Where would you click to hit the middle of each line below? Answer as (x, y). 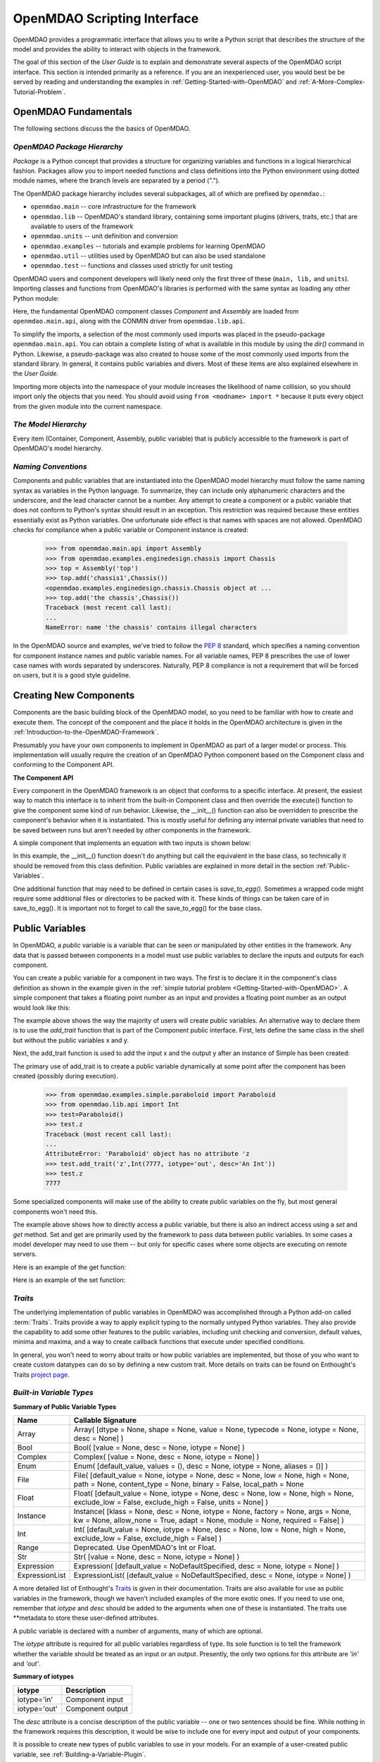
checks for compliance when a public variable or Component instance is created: (131, 530)
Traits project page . (41, 1374)
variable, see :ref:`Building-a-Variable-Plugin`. (80, 1754)
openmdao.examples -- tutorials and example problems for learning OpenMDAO (148, 246)
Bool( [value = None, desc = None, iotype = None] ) (159, 1448)
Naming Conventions (50, 467)
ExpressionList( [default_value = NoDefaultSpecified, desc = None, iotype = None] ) (212, 1575)
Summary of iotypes (43, 1677)
